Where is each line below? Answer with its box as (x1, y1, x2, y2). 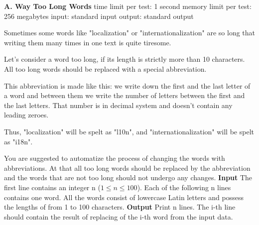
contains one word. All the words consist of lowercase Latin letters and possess (4, 192, 244, 202)
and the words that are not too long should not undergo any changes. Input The (4, 172, 253, 183)
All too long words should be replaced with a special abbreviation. (4, 63, 207, 74)
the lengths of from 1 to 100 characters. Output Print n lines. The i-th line (4, 202, 236, 212)
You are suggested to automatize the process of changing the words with (4, 153, 225, 163)
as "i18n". (4, 136, 33, 146)
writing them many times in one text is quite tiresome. (4, 37, 171, 47)
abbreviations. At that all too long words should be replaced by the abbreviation (4, 162, 251, 173)
